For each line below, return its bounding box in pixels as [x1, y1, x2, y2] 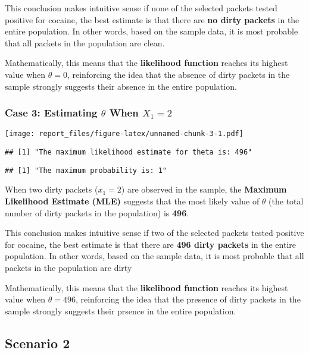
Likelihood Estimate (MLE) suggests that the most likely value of [5, 194, 260, 207]
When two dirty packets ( [5, 183, 98, 196]
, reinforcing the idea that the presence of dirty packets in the [75, 293, 301, 305]
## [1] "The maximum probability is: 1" [5, 166, 167, 175]
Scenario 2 [5, 333, 70, 352]
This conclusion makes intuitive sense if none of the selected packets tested [5, 2, 277, 14]
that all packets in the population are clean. [5, 36, 165, 49]
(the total [269, 194, 304, 207]
